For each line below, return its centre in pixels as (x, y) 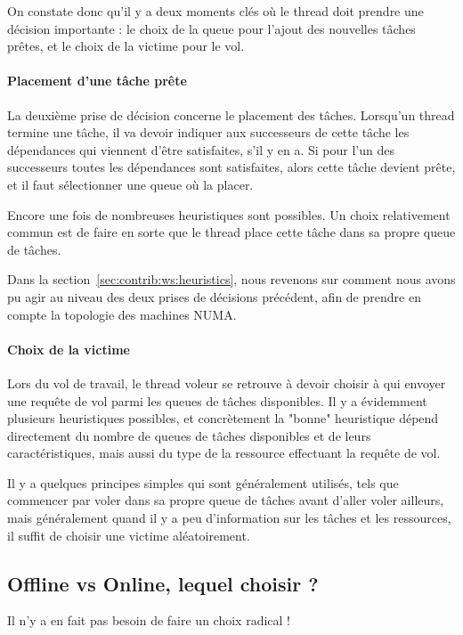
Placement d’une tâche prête (97, 81)
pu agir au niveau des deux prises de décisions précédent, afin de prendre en (214, 296)
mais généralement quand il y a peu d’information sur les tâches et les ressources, (229, 518)
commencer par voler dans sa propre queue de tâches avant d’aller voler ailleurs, (226, 500)
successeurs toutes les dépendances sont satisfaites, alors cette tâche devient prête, (231, 167)
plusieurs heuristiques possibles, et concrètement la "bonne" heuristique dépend (223, 418)
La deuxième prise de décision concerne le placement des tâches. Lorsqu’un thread (231, 114)
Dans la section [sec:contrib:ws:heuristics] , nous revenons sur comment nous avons (231, 279)
